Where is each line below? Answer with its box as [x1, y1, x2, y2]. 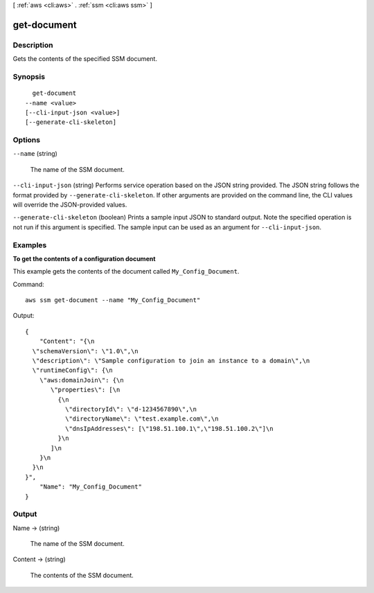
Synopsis [12, 71, 45, 81]
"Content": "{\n [39, 337, 95, 346]
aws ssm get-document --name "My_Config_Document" [25, 296, 201, 304]
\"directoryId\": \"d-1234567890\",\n [64, 405, 197, 413]
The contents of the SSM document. [30, 571, 134, 579]
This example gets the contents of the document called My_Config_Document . [12, 267, 240, 276]
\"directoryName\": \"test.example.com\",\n [64, 415, 219, 423]
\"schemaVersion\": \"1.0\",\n [32, 347, 139, 355]
